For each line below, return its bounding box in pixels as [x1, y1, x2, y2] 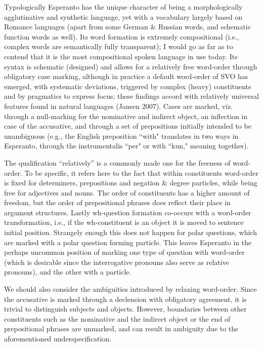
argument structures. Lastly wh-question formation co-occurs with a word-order [4, 207, 251, 217]
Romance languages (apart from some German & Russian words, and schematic [4, 21, 251, 32]
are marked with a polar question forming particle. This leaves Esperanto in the [4, 237, 252, 247]
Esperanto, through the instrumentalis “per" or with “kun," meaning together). [4, 140, 249, 151]
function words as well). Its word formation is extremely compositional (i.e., [4, 31, 239, 42]
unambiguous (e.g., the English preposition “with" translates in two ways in [4, 130, 239, 141]
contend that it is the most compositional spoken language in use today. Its [4, 51, 238, 61]
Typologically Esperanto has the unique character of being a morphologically [4, 2, 243, 12]
